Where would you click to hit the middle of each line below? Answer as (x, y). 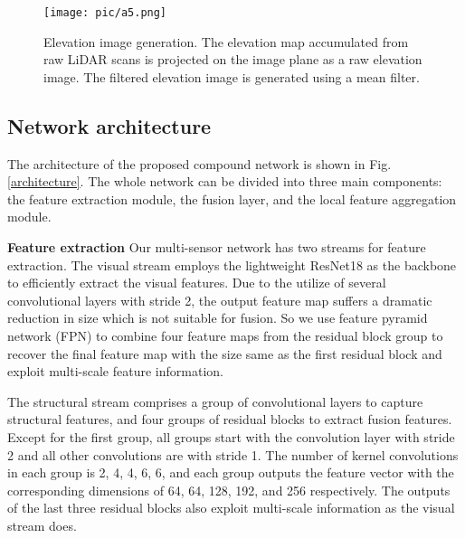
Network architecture (109, 125)
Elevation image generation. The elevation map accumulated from (226, 41)
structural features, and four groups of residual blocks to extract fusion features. (230, 419)
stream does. (42, 525)
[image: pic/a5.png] (105, 13)
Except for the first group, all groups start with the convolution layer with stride (231, 436)
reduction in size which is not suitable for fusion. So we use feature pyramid (218, 318)
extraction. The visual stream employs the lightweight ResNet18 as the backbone (232, 264)
